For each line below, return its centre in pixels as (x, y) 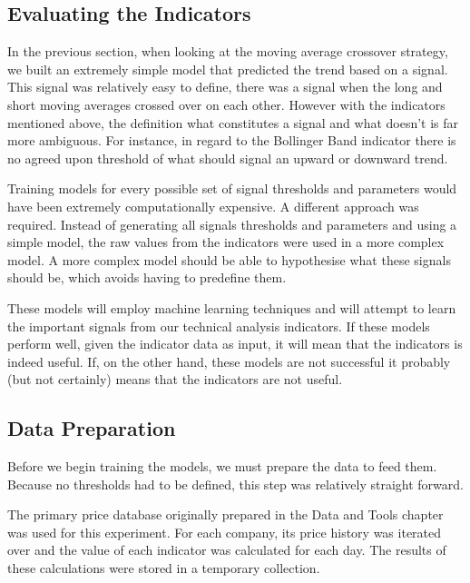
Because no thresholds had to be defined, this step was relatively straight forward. (235, 484)
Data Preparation (92, 428)
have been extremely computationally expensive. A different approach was (213, 206)
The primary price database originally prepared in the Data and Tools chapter (225, 514)
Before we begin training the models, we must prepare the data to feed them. (222, 466)
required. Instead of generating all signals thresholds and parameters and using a (232, 224)
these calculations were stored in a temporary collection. (164, 568)
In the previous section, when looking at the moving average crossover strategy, (228, 51)
